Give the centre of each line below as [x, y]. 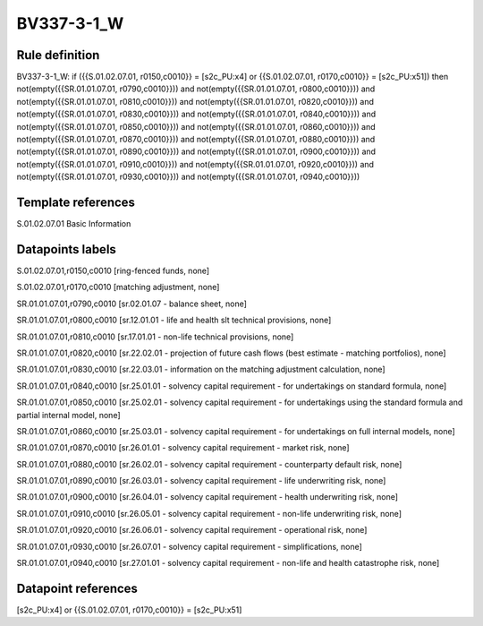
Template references [76, 202]
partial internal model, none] [68, 415]
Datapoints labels [66, 249]
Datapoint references [77, 588]
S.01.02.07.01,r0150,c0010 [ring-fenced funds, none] [113, 270]
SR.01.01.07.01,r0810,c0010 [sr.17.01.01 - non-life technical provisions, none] [155, 337]
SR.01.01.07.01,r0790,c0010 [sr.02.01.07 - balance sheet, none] [132, 304]
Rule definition [58, 55]
